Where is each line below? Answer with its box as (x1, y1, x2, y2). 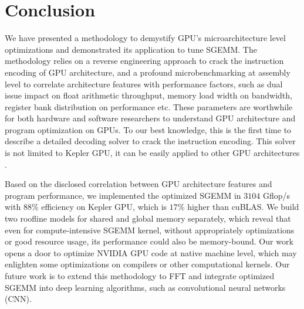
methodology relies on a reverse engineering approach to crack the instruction (5, 55, 284, 67)
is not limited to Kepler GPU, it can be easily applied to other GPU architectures (5, 147, 300, 159)
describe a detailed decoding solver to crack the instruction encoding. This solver (5, 135, 296, 147)
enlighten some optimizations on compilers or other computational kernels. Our (5, 258, 290, 270)
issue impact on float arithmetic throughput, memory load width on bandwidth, (5, 89, 292, 101)
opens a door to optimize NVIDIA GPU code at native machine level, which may (5, 246, 297, 259)
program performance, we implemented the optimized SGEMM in (5, 189, 241, 201)
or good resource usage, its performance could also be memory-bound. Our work (5, 235, 293, 247)
